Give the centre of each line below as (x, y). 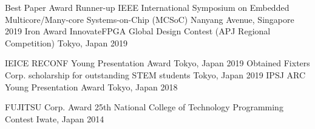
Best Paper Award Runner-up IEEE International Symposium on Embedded (147, 7)
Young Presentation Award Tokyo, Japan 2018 (91, 87)
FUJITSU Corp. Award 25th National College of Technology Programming (144, 107)
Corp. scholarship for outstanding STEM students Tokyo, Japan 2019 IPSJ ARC (155, 74)
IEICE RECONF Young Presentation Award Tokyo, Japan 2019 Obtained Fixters (157, 63)
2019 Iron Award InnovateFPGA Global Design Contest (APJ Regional (138, 31)
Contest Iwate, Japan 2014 (55, 118)
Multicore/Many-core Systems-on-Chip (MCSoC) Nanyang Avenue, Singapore (150, 19)
